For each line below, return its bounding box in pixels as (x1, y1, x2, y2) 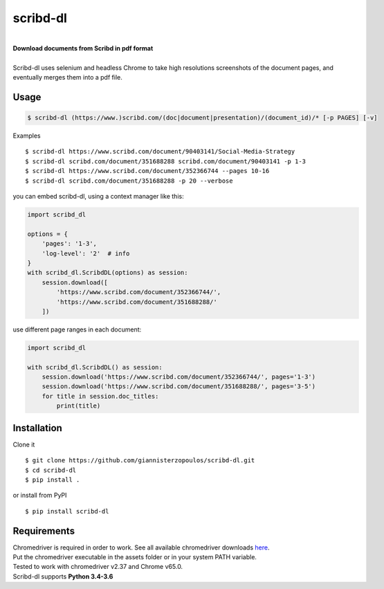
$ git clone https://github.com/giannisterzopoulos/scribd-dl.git (25, 457, 255, 464)
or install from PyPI (12, 491, 67, 500)
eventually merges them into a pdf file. (12, 73, 122, 82)
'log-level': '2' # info (42, 249, 130, 257)
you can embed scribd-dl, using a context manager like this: (12, 192, 184, 201)
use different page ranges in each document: (12, 325, 142, 334)
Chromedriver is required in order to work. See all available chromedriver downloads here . (12, 543, 270, 552)
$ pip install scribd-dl (25, 507, 109, 515)
